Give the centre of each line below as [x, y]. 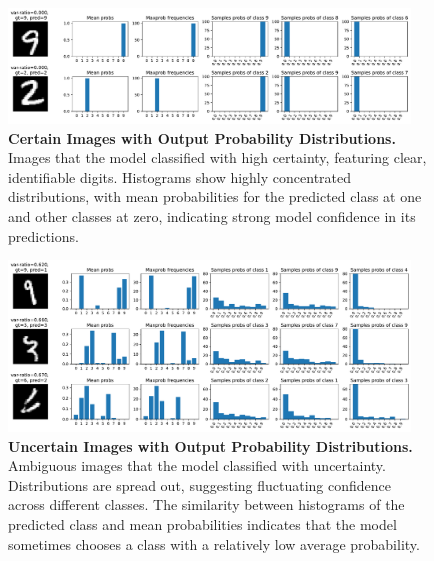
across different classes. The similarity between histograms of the [206, 504]
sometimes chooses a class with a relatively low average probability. [214, 543]
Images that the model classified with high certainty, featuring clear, [217, 157]
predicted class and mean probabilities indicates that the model [202, 524]
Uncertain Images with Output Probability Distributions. [210, 445]
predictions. [43, 235]
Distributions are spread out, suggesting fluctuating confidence [200, 484]
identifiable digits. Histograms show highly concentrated [180, 176]
